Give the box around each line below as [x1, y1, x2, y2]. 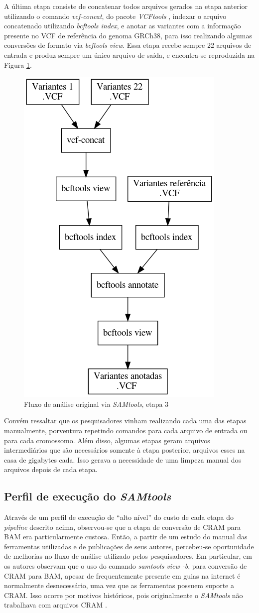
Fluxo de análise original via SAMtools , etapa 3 [24, 398, 169, 409]
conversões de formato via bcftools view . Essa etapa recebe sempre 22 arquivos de [4, 40, 252, 50]
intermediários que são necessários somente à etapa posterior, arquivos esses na [4, 445, 245, 455]
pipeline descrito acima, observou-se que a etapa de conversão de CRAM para [4, 521, 241, 532]
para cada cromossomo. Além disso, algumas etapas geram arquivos [4, 435, 210, 445]
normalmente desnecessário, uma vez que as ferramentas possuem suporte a [4, 580, 234, 591]
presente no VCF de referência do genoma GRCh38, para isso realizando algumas [4, 30, 252, 40]
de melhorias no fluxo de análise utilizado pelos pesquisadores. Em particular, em [4, 551, 252, 561]
